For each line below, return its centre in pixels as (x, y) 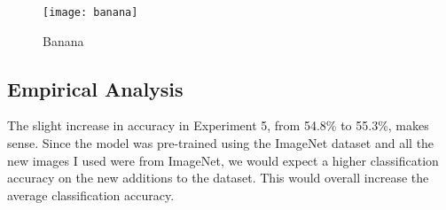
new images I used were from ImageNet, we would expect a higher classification (223, 160)
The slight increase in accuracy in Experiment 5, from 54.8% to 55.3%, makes (218, 125)
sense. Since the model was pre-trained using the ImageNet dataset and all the (221, 143)
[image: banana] (90, 12)
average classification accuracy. (91, 194)
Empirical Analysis (95, 88)
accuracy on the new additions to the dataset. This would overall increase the (218, 178)
